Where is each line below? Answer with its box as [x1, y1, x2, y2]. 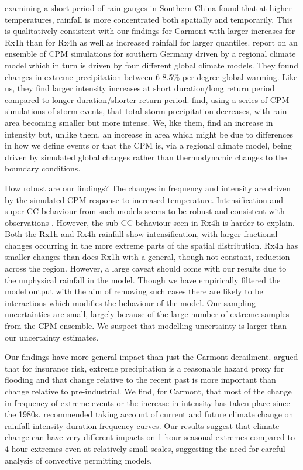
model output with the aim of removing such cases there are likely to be [5, 285, 263, 297]
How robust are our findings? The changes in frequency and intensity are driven [5, 181, 291, 194]
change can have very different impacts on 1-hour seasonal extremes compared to [5, 431, 295, 443]
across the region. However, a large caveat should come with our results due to [5, 262, 287, 275]
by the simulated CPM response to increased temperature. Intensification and [5, 193, 283, 205]
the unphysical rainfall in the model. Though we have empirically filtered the [5, 273, 281, 286]
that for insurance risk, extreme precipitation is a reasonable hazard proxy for [5, 362, 284, 374]
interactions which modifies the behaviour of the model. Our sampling [5, 296, 256, 308]
